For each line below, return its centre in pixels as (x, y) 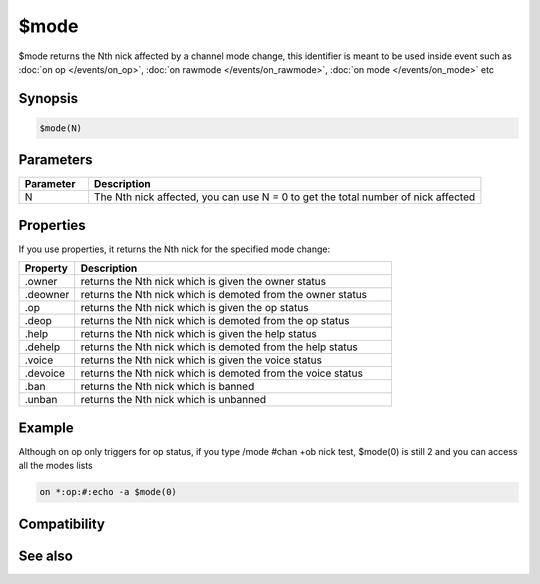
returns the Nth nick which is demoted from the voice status (222, 373)
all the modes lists (56, 466)
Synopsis (48, 98)
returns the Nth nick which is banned (167, 387)
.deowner (47, 295)
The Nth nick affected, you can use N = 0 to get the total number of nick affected (284, 197)
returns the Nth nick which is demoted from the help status (219, 347)
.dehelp (42, 347)
